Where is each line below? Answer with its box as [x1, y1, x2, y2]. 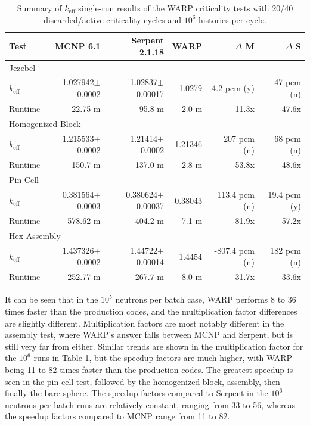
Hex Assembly [9, 229, 61, 241]
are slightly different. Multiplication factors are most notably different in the [5, 316, 284, 329]
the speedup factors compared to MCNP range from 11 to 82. [5, 410, 230, 422]
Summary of [17, 2, 62, 14]
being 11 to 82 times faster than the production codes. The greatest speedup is [5, 363, 293, 375]
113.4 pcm [217, 188, 255, 200]
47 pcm [274, 76, 301, 88]
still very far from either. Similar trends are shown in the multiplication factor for [5, 340, 303, 352]
